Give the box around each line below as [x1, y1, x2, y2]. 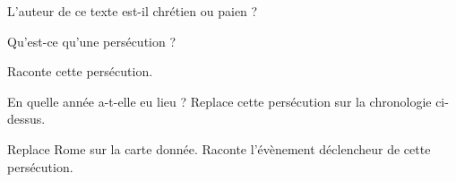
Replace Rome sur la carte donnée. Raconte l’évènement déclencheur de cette [7, 139, 431, 158]
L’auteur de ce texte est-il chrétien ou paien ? [7, 2, 258, 20]
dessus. [7, 109, 46, 128]
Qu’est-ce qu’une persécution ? [7, 31, 176, 50]
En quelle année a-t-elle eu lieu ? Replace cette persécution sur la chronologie [7, 91, 432, 110]
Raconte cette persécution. [7, 62, 153, 81]
